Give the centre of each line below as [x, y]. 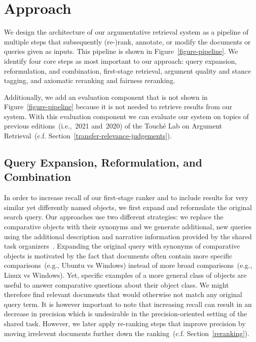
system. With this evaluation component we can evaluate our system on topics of [127, 116]
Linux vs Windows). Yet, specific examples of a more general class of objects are [125, 275]
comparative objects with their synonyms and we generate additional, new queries [128, 227]
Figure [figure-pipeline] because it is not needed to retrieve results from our [118, 107]
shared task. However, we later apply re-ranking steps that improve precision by [125, 323]
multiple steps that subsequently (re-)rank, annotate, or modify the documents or [127, 41]
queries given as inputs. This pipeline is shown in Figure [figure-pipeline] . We [121, 51]
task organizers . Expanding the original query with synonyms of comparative [122, 246]
